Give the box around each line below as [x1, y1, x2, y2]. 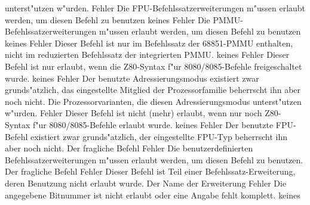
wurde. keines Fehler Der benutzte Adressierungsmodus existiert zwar [5, 72, 259, 84]
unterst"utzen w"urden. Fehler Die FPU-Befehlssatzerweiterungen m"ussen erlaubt [5, 2, 306, 14]
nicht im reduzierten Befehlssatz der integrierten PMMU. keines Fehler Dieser [5, 48, 290, 61]
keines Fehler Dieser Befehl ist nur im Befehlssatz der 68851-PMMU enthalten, [5, 36, 293, 49]
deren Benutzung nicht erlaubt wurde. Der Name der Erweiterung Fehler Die [5, 176, 287, 189]
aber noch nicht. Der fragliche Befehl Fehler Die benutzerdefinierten [5, 142, 253, 154]
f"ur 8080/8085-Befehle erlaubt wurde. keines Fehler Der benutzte [33, 118, 274, 131]
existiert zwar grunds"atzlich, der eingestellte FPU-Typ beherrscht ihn [30, 130, 288, 142]
